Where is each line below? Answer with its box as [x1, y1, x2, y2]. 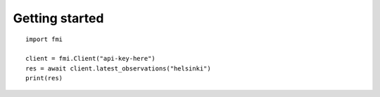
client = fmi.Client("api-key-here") [25, 54, 156, 63]
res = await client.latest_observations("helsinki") [25, 64, 211, 73]
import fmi [25, 35, 63, 43]
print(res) [25, 74, 63, 82]
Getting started [13, 10, 104, 26]
